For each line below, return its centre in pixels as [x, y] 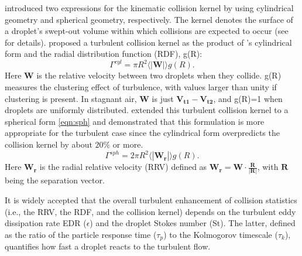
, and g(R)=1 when [248, 98]
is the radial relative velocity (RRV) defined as [123, 167]
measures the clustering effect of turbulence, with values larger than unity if [141, 87]
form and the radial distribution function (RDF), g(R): [104, 54]
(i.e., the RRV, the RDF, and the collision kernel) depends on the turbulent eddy [150, 211]
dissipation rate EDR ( [46, 223]
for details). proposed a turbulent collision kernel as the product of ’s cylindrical [148, 42]
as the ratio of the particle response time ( [81, 234]
